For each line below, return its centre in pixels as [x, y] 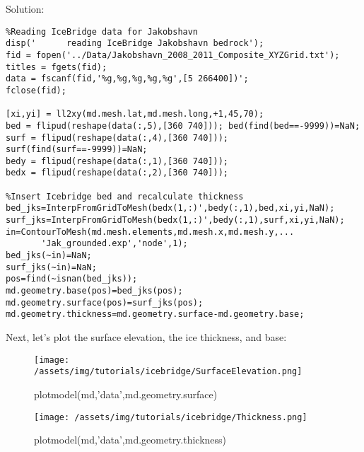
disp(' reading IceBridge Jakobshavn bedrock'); [135, 44]
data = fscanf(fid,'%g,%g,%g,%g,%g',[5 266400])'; [127, 79]
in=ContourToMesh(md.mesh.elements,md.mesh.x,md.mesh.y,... [150, 232]
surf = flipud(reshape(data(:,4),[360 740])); [117, 138]
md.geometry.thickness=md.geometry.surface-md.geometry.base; [155, 314]
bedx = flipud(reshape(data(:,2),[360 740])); [117, 173]
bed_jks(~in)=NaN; [49, 256]
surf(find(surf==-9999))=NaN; [77, 150]
